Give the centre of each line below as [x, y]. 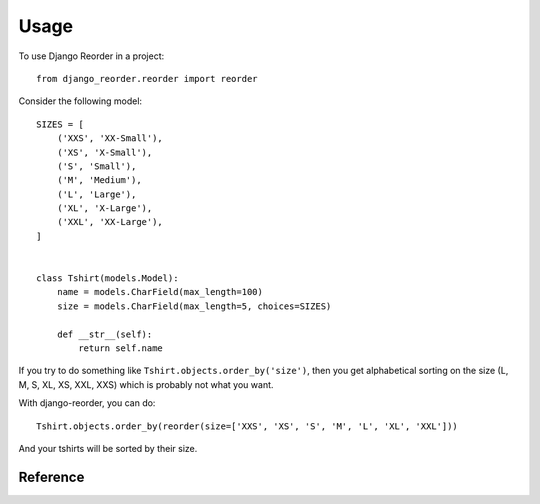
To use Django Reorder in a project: [91, 56]
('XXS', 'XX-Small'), [110, 138]
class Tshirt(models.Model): [107, 278]
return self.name [121, 348]
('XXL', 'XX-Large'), [110, 222]
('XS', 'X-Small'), [104, 152]
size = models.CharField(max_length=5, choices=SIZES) [194, 306]
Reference [51, 476]
